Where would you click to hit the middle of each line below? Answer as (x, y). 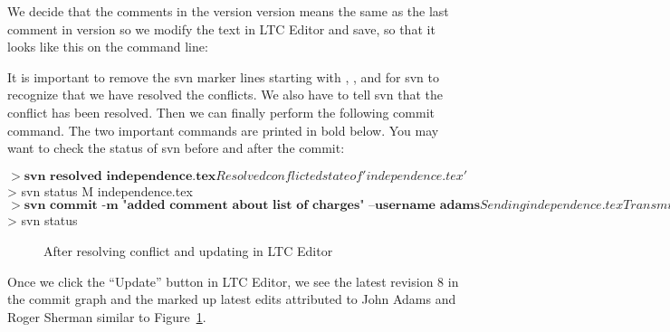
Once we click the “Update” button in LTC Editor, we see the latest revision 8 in (233, 281)
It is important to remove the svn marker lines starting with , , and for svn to (223, 76)
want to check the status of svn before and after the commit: (176, 148)
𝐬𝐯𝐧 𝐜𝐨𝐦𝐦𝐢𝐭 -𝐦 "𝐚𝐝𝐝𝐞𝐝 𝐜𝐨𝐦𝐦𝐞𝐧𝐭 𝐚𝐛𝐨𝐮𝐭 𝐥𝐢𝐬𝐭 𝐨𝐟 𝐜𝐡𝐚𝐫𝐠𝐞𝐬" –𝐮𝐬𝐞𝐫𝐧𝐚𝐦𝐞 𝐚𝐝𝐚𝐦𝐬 (252, 206)
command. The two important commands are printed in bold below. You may (223, 130)
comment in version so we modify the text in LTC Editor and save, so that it (221, 28)
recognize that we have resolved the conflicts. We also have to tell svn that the (225, 95)
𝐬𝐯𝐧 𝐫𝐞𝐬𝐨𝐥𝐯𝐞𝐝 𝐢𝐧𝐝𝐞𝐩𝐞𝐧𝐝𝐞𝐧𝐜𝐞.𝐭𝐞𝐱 (120, 176)
